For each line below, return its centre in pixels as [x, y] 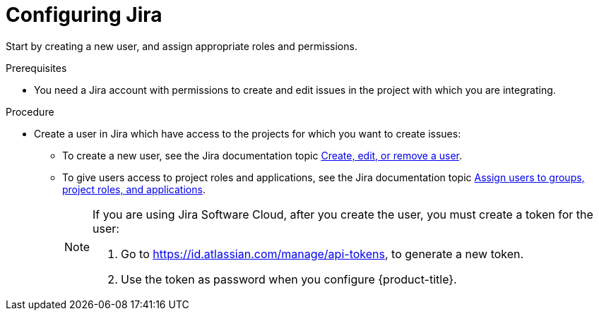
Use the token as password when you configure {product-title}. [289, 279]
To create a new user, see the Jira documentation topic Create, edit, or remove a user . [262, 155]
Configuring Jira [84, 15]
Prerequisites [36, 68]
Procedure [30, 111]
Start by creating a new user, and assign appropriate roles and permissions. [182, 46]
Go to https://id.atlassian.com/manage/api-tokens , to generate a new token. [322, 254]
